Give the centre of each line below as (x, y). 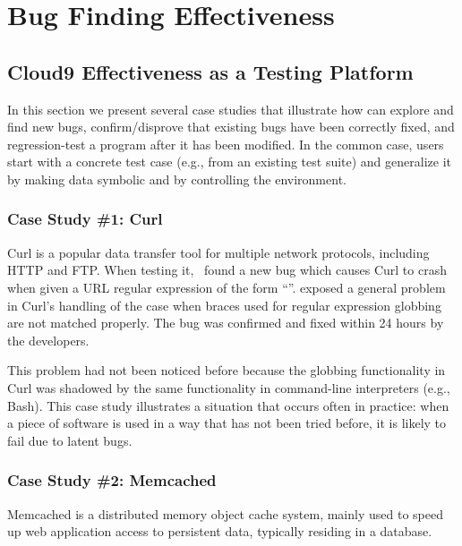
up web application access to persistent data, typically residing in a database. (220, 531)
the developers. (48, 340)
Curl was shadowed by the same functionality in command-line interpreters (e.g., (229, 387)
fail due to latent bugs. (70, 440)
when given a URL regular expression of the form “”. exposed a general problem (227, 287)
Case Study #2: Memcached (112, 480)
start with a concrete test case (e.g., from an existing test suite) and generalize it (229, 162)
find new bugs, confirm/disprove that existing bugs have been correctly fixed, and (231, 127)
